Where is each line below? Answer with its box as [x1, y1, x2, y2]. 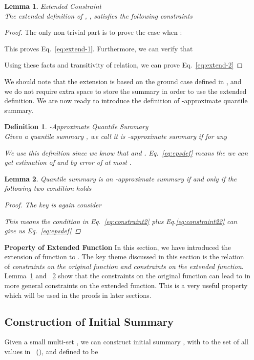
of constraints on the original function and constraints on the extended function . [4, 261, 244, 271]
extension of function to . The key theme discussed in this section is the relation [4, 251, 244, 262]
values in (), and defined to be [4, 346, 98, 357]
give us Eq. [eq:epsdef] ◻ [4, 225, 81, 236]
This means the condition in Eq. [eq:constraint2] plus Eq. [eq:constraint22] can [4, 216, 237, 226]
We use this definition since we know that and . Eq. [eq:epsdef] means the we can [4, 147, 248, 157]
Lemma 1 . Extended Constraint [4, 1, 102, 11]
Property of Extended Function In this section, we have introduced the [4, 242, 231, 252]
